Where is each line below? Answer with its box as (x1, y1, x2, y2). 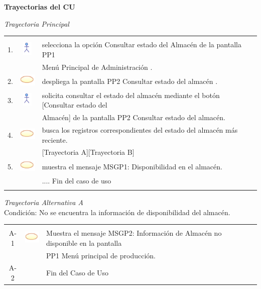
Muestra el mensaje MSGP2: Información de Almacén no (46, 228, 222, 238)
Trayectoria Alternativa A (4, 197, 83, 207)
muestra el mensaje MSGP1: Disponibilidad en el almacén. (42, 161, 222, 171)
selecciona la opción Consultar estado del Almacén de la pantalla (42, 39, 241, 50)
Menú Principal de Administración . (42, 61, 153, 72)
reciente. (42, 134, 68, 145)
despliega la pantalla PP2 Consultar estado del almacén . (42, 75, 218, 86)
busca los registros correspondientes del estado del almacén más (42, 125, 238, 135)
